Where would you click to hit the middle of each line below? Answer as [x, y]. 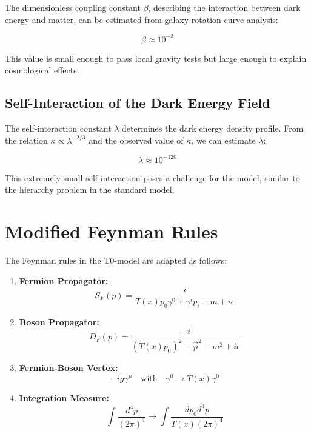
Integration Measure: [64, 397]
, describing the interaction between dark [224, 7]
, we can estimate [223, 140]
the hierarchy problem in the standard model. [90, 189]
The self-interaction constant [58, 128]
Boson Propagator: [59, 322]
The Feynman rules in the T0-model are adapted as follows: [116, 260]
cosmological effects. [42, 70]
